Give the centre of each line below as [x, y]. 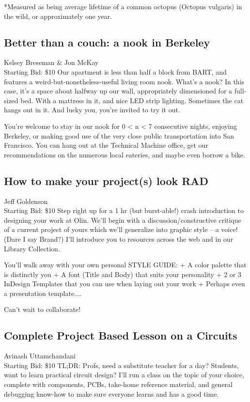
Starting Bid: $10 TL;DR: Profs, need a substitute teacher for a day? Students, [121, 365]
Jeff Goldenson [26, 201]
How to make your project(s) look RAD [106, 180]
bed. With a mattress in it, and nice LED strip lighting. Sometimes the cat [132, 100]
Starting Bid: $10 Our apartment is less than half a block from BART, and [115, 71]
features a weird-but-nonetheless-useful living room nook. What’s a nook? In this [124, 81]
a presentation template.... [43, 293]
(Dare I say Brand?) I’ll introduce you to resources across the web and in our [119, 239]
